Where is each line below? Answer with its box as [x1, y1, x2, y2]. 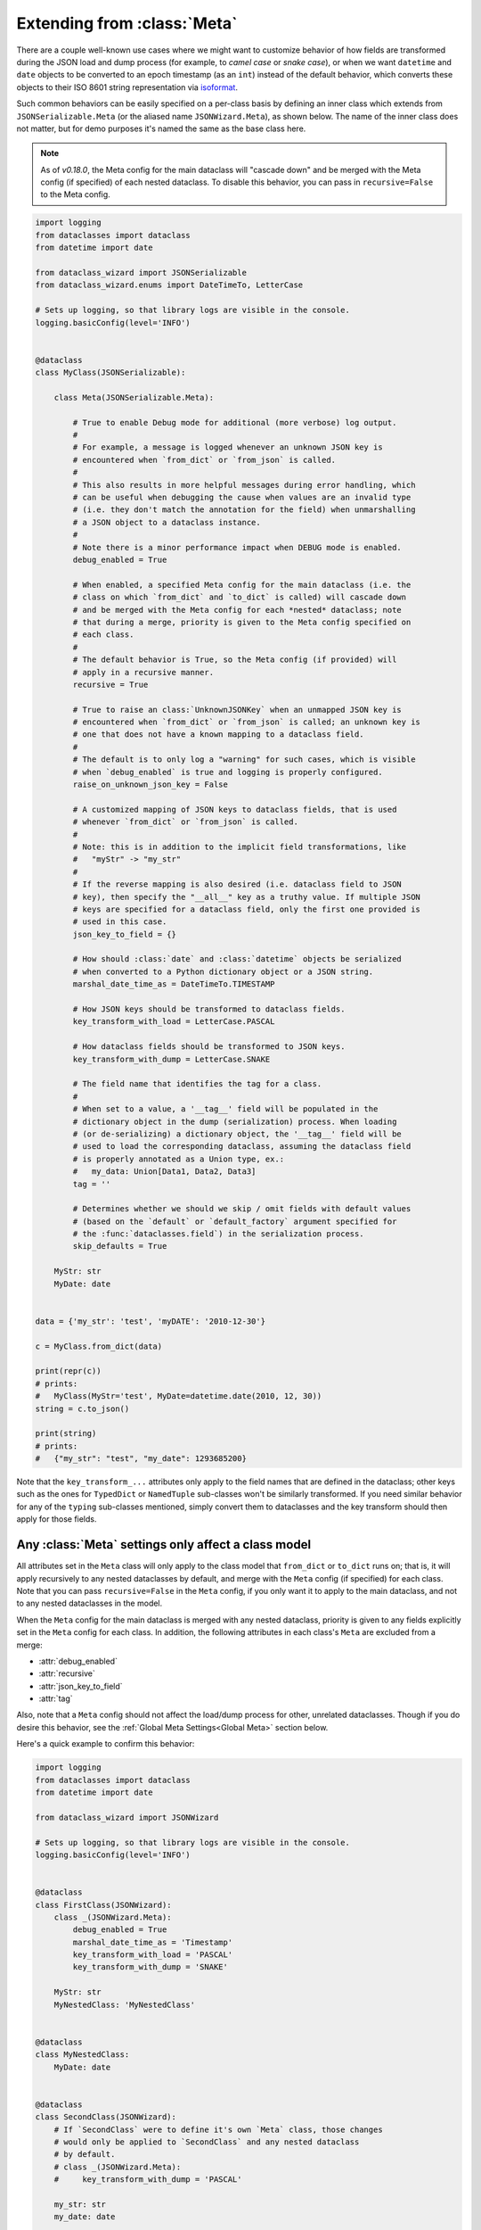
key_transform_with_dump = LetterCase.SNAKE [72, 1053, 271, 1064]
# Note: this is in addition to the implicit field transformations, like [72, 841, 407, 852]
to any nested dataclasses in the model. [16, 1598, 163, 1609]
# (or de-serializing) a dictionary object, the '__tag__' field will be [72, 1128, 403, 1139]
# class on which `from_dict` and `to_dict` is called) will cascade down [72, 592, 407, 602]
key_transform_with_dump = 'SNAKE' [72, 1962, 229, 1972]
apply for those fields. [16, 1514, 97, 1524]
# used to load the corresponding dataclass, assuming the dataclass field [72, 1142, 412, 1152]
